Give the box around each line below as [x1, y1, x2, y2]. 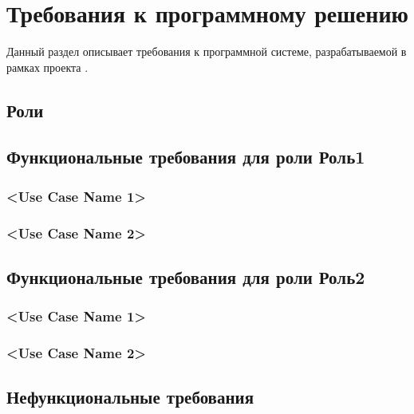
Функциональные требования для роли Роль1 [6, 144, 365, 169]
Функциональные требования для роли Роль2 [6, 264, 365, 289]
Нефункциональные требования [6, 384, 254, 409]
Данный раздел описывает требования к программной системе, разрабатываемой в [6, 43, 407, 60]
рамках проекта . [6, 58, 89, 75]
